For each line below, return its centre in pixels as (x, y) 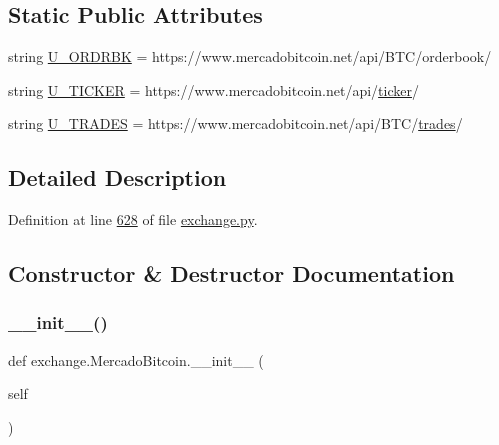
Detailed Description (117, 177)
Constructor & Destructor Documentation (231, 273)
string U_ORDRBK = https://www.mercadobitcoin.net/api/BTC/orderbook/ (250, 56)
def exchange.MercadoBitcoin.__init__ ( (136, 359)
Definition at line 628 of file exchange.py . (133, 219)
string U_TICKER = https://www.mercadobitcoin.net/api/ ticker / (213, 89)
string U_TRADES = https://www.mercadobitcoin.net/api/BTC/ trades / (235, 123)
